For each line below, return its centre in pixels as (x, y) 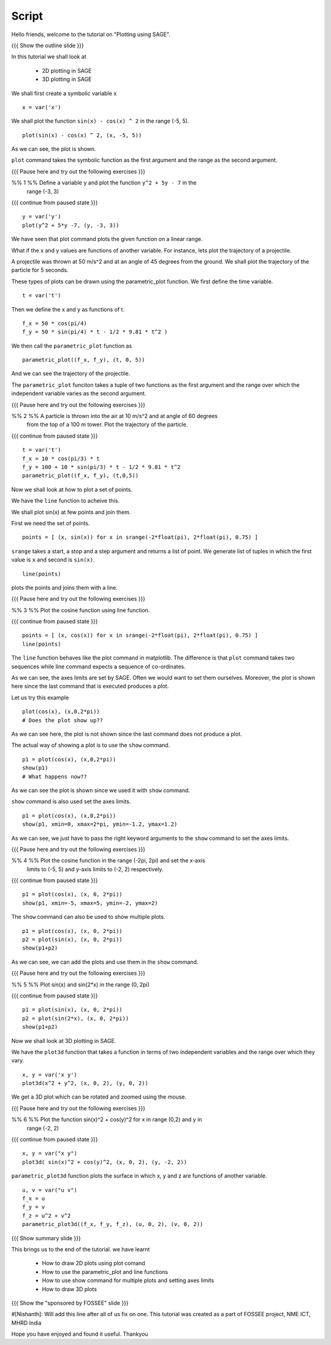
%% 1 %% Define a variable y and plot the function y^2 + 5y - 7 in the (104, 183)
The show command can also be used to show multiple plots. (88, 917)
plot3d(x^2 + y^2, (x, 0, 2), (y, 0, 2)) (85, 1083)
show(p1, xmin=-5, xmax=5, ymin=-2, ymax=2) (90, 903)
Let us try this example (40, 697)
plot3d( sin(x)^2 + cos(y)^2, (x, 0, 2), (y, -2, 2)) (105, 1162)
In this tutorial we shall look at (49, 57)
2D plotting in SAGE (67, 70)
